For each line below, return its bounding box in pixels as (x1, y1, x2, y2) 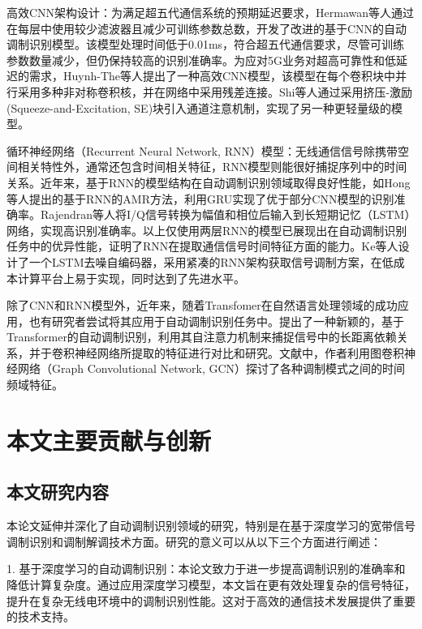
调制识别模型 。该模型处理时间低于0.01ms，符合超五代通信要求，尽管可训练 (6, 36, 405, 53)
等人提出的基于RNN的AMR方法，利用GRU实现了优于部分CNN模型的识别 (6, 190, 394, 207)
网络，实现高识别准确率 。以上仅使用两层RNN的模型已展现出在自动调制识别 (6, 221, 407, 238)
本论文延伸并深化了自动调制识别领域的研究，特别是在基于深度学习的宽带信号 (6, 517, 416, 534)
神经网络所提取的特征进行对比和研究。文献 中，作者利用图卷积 (74, 344, 404, 361)
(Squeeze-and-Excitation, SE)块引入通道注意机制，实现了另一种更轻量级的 (6, 99, 392, 116)
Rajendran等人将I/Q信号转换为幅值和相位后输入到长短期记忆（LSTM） (40, 206, 411, 223)
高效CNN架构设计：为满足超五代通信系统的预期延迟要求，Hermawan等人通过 (6, 4, 415, 20)
